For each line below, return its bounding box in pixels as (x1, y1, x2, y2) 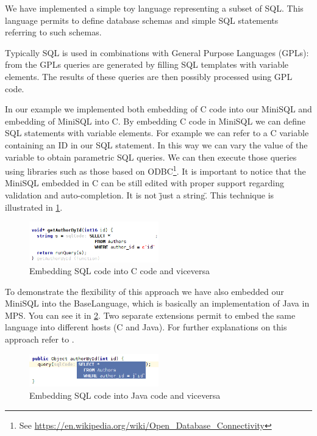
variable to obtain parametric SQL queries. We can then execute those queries (5, 150, 297, 163)
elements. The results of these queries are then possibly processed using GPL (5, 70, 293, 82)
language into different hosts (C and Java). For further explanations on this (5, 321, 287, 333)
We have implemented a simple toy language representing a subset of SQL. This (5, 2, 304, 14)
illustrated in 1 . (5, 200, 63, 213)
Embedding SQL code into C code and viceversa (29, 264, 210, 277)
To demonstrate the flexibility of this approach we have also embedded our (5, 285, 284, 297)
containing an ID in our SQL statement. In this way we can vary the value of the (5, 138, 308, 151)
